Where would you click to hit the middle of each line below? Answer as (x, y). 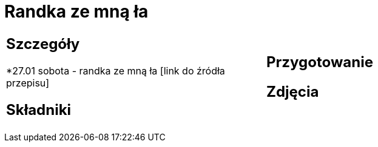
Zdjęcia (293, 91)
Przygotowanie (320, 62)
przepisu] (28, 83)
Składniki (39, 109)
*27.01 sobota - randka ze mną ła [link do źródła (116, 70)
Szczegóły (43, 44)
